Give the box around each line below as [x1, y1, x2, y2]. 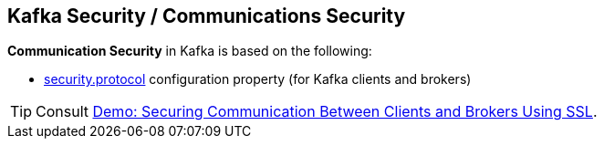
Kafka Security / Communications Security [7, 5, 406, 27]
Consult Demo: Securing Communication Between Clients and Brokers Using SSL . [36, 102, 598, 121]
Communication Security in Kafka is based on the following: [7, 43, 372, 59]
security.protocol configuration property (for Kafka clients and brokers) [44, 71, 472, 88]
